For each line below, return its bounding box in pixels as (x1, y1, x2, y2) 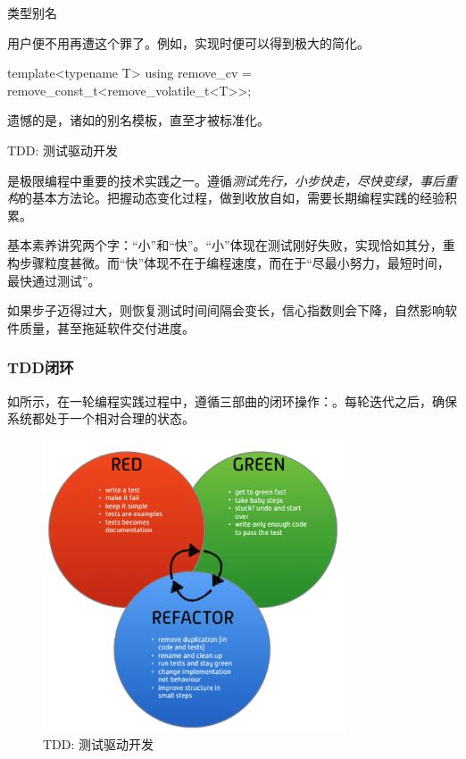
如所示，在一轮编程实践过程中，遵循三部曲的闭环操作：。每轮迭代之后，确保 (7, 391, 457, 410)
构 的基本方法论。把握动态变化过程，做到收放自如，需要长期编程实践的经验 (7, 188, 445, 207)
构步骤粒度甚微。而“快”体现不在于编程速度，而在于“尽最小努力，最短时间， (7, 253, 450, 271)
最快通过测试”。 (7, 271, 101, 289)
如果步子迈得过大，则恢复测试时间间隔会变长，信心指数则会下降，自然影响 (7, 301, 445, 320)
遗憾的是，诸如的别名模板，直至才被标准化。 (7, 111, 270, 129)
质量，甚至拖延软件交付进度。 (19, 318, 195, 337)
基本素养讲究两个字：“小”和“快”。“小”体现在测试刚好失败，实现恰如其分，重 (7, 236, 455, 254)
